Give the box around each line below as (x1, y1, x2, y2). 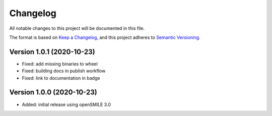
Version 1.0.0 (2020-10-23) (9, 88, 98, 97)
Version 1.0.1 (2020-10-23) (9, 47, 95, 56)
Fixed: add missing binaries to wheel (22, 61, 98, 67)
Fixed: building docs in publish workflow (22, 68, 106, 74)
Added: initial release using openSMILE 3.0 (22, 101, 111, 107)
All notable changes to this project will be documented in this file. (9, 25, 145, 31)
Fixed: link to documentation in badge (22, 75, 100, 81)
